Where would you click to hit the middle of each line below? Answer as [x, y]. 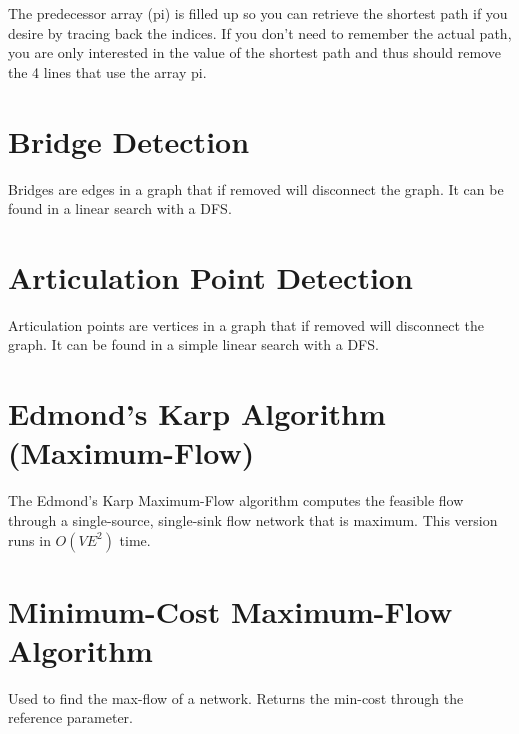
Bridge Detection [129, 140]
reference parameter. [70, 717]
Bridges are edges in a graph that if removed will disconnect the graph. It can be [256, 188]
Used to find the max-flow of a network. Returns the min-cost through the [236, 697]
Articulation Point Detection [210, 276]
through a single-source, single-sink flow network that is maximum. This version [253, 519]
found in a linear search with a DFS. [120, 208]
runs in [29, 539]
